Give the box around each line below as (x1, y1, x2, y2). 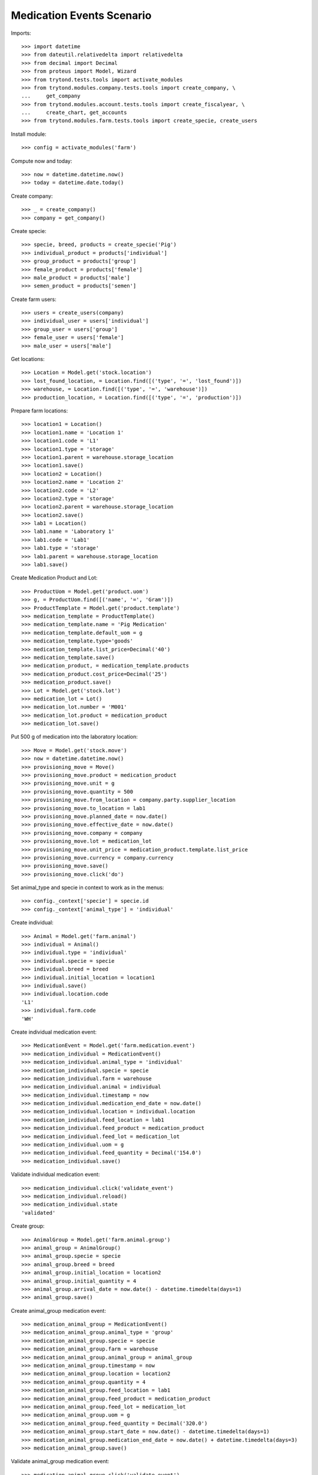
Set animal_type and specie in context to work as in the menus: (11, 884, 164, 891)
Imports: (11, 29, 32, 37)
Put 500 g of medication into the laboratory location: (11, 733, 138, 740)
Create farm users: (11, 296, 57, 303)
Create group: (11, 1222, 45, 1230)
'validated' (21, 1209, 56, 1216)
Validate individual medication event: (11, 1171, 100, 1178)
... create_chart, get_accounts (21, 109, 127, 116)
